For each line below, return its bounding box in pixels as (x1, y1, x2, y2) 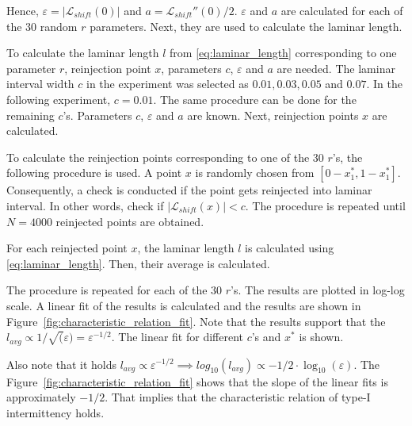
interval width (6, 75, 74, 92)
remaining (6, 106, 55, 123)
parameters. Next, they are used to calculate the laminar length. (90, 17, 402, 34)
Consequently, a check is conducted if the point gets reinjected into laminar (6, 182, 372, 198)
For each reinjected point (6, 240, 128, 256)
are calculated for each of (280, 2, 403, 18)
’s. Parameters (63, 106, 132, 123)
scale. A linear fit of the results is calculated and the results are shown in (6, 297, 361, 313)
